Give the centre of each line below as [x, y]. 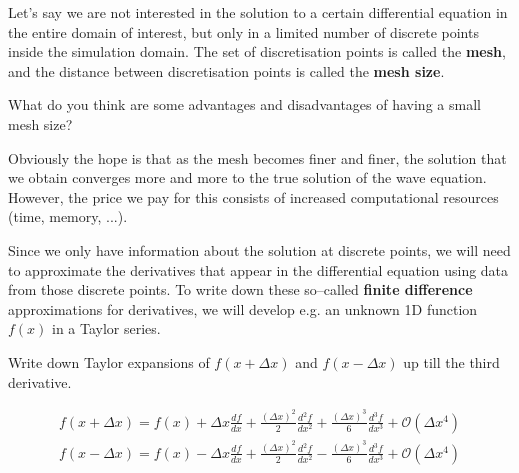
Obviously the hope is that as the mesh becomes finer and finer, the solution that [257, 157]
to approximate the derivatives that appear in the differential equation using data [258, 269]
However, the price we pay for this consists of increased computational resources [253, 196]
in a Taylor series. [106, 328]
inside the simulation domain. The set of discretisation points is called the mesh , [257, 51]
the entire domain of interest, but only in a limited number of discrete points [243, 31]
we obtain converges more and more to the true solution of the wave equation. [247, 177]
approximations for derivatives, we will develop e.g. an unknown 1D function [243, 308]
